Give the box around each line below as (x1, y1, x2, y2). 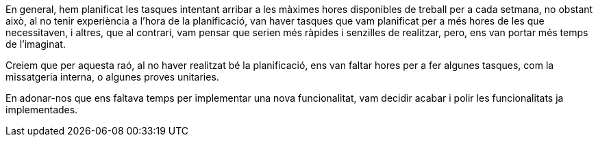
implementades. (5, 104, 78, 115)
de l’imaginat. (5, 38, 66, 50)
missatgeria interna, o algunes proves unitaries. (5, 71, 219, 83)
